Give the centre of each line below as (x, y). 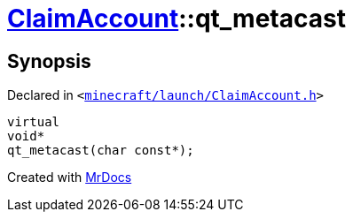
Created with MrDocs (70, 177)
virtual (34, 122)
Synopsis (49, 61)
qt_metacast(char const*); (101, 151)
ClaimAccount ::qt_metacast (176, 19)
